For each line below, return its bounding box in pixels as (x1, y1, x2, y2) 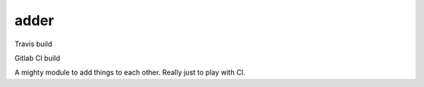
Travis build (14, 39, 53, 49)
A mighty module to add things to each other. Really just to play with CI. (14, 67, 246, 78)
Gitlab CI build (14, 53, 60, 63)
